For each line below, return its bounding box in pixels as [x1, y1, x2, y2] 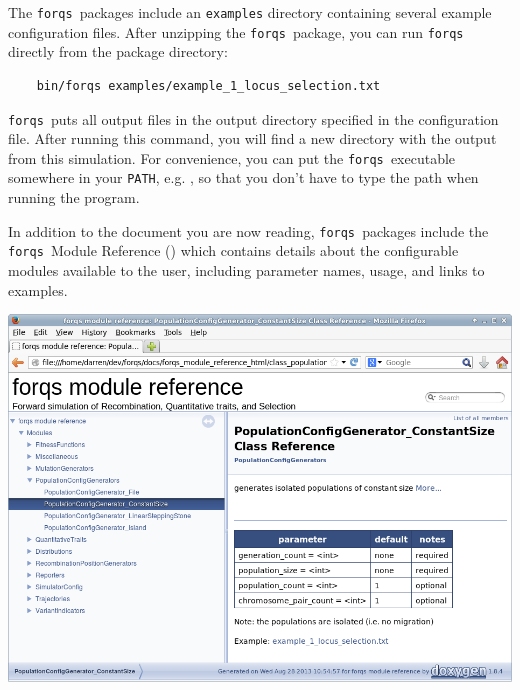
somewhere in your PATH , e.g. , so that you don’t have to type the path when [8, 167, 479, 188]
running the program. [8, 187, 140, 208]
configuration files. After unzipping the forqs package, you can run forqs [8, 21, 464, 42]
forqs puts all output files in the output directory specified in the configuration [8, 108, 499, 129]
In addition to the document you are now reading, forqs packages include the [8, 220, 489, 241]
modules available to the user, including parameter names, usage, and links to [8, 259, 485, 280]
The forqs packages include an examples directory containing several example [8, 2, 492, 22]
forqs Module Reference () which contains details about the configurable [8, 240, 459, 261]
